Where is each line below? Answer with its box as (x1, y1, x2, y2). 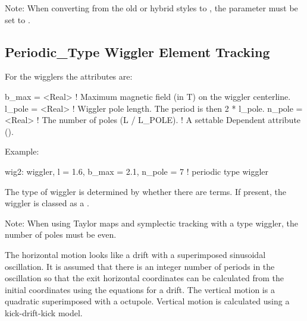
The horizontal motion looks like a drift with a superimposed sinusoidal (5, 248, 266, 260)
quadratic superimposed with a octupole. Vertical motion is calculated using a (5, 295, 290, 307)
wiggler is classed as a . (5, 197, 89, 209)
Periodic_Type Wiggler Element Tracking (5, 42, 270, 61)
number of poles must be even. (5, 228, 117, 241)
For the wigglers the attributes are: (5, 70, 133, 83)
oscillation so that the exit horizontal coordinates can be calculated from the (5, 272, 284, 284)
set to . (5, 13, 30, 26)
